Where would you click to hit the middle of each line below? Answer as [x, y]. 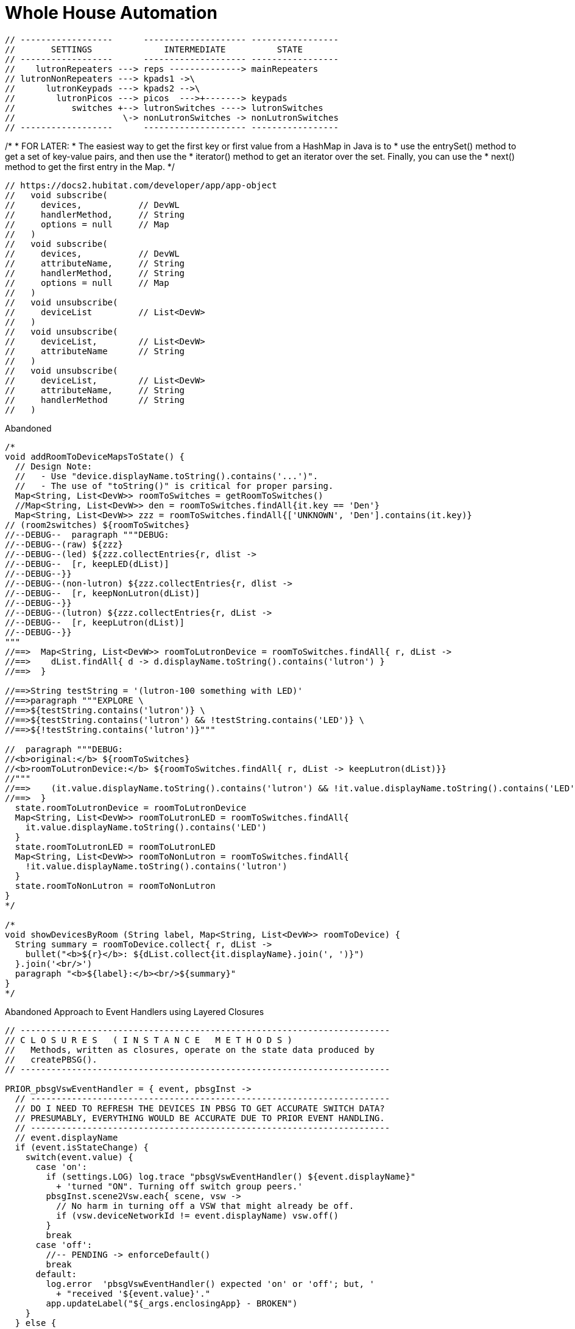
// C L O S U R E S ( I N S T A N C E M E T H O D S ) [149, 1040]
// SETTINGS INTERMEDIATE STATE [154, 49]
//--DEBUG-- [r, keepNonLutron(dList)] [103, 593]
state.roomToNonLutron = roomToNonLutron [115, 885]
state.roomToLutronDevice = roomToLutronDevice [131, 807]
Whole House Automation [111, 13]
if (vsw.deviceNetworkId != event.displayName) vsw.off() [197, 1215]
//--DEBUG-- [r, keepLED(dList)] [87, 564]
